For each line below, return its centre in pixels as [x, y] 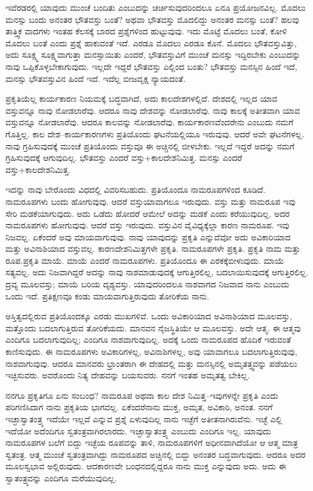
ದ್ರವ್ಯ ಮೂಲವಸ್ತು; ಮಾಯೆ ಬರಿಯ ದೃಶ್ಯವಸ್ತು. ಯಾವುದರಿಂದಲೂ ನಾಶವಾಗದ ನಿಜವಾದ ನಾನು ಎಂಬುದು [147, 284]
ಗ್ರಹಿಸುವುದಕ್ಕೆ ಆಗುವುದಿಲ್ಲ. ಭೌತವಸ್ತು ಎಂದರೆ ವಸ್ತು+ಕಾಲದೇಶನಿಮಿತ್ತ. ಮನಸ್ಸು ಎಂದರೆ [124, 158]
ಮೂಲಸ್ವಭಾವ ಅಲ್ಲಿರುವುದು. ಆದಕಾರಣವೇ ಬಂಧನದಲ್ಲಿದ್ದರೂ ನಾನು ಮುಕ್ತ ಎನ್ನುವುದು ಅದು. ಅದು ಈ [146, 466]
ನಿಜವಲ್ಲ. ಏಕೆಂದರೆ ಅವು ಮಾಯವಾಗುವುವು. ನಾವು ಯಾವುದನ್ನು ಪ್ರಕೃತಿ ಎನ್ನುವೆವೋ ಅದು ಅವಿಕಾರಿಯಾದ [148, 236]
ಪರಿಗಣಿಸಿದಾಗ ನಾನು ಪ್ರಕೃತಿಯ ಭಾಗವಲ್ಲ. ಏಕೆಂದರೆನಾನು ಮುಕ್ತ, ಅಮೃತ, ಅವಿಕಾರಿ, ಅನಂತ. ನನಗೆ [139, 407]
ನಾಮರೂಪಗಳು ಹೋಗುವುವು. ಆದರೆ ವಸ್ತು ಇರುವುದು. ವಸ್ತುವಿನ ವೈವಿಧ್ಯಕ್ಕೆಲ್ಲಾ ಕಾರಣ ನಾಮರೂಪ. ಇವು [147, 225]
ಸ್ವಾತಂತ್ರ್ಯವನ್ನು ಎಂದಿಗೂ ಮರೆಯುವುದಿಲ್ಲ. [61, 477]
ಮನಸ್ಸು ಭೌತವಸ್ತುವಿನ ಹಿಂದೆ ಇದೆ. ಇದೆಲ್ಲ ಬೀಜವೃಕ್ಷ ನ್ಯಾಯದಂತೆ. [96, 78]
